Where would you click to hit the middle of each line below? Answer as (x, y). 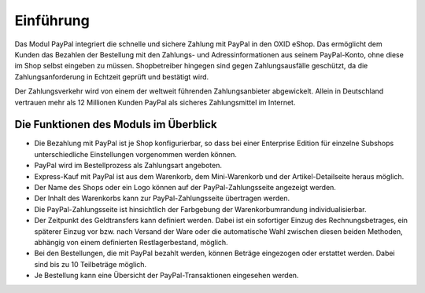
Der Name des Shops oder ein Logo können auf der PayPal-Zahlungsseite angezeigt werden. (185, 187)
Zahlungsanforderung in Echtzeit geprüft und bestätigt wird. (112, 77)
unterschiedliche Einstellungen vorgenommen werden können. (136, 154)
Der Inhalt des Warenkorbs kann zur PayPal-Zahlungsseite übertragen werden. (162, 198)
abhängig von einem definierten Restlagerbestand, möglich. (131, 242)
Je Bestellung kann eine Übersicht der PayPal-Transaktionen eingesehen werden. (166, 276)
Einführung (52, 20)
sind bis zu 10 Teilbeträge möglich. (91, 264)
